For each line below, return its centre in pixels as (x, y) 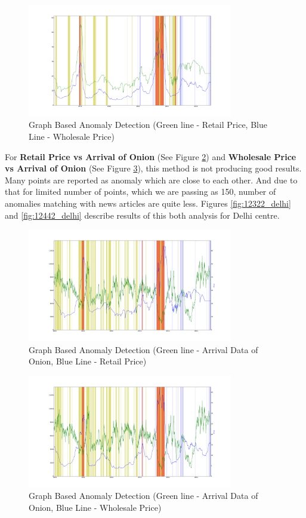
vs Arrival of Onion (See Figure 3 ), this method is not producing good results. (153, 168)
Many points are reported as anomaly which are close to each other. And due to (151, 180)
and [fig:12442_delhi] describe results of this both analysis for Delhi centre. (142, 215)
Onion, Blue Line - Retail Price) (88, 361)
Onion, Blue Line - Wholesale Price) (95, 507)
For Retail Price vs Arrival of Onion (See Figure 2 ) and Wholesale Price (151, 156)
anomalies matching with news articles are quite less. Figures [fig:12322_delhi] (148, 203)
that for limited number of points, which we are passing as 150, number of (140, 191)
